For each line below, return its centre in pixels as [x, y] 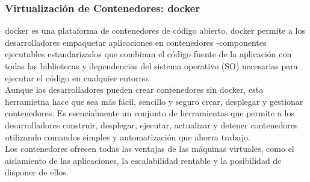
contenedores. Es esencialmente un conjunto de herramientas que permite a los [150, 113]
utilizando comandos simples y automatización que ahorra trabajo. [128, 136]
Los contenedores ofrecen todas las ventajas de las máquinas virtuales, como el [150, 149]
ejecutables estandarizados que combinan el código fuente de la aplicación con [148, 54]
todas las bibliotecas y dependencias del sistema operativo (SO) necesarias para [151, 66]
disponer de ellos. [37, 172]
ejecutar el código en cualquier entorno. [78, 77]
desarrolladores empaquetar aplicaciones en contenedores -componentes [136, 42]
